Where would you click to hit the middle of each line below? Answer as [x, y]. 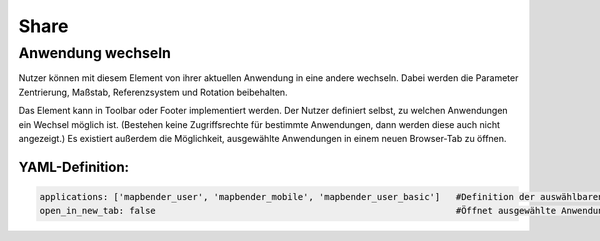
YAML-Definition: [74, 166]
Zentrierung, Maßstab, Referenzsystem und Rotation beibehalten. [153, 92]
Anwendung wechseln [95, 53]
